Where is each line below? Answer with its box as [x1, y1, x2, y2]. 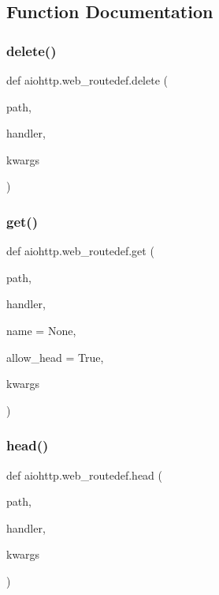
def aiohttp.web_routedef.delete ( [6, 72, 169, 88]
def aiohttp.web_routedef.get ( [6, 243, 154, 259]
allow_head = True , [6, 348, 104, 365]
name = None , [6, 322, 76, 338]
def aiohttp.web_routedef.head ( [6, 466, 163, 483]
